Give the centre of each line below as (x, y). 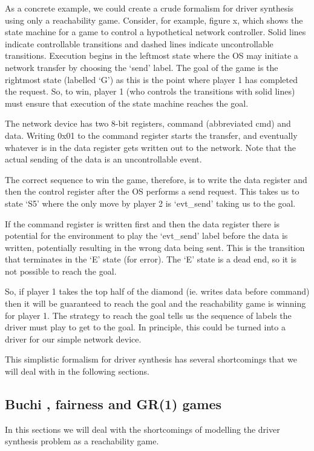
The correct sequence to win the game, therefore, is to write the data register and (156, 179)
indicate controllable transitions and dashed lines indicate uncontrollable (139, 43)
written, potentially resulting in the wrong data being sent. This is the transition (155, 247)
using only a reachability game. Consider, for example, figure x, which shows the (154, 20)
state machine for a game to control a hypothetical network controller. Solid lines (155, 32)
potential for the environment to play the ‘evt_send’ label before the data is (146, 236)
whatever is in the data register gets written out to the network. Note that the (151, 147)
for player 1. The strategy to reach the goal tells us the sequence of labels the (148, 315)
